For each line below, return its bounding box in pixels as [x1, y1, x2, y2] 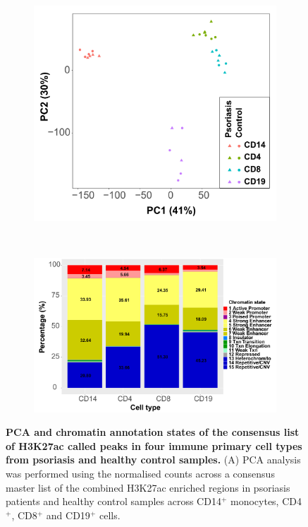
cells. [99, 507, 121, 522]
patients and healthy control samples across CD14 [6, 494, 221, 509]
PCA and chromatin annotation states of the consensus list [6, 425, 300, 439]
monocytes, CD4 [230, 494, 302, 509]
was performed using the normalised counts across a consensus [6, 466, 275, 480]
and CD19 [46, 507, 90, 522]
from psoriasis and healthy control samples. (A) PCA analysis [6, 452, 301, 467]
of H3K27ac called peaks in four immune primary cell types [6, 438, 302, 453]
